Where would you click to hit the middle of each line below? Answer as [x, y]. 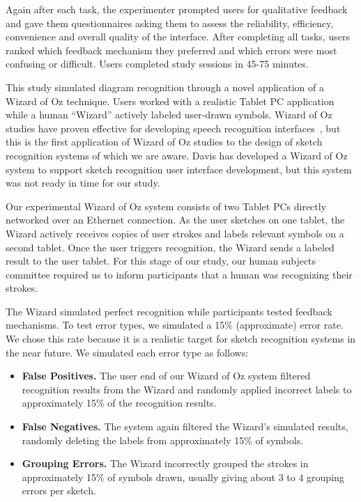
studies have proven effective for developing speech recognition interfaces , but [173, 128]
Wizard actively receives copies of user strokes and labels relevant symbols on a [175, 233]
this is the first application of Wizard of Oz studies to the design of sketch [164, 142]
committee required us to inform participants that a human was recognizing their [179, 274]
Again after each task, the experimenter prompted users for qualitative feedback [177, 9]
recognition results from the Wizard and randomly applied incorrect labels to [187, 389]
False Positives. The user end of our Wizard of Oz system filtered [166, 376]
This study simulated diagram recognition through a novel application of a [165, 87]
